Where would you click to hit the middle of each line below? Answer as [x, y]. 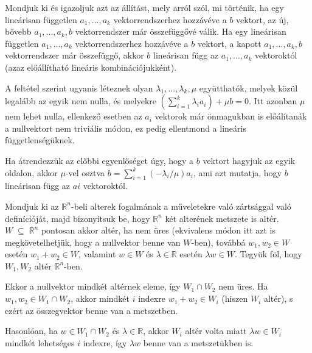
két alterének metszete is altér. [222, 218]
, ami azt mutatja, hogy [237, 172]
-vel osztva [85, 172]
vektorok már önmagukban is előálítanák [231, 116]
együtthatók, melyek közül [248, 87]
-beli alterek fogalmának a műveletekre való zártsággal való [181, 206]
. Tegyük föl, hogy [268, 254]
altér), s [278, 298]
